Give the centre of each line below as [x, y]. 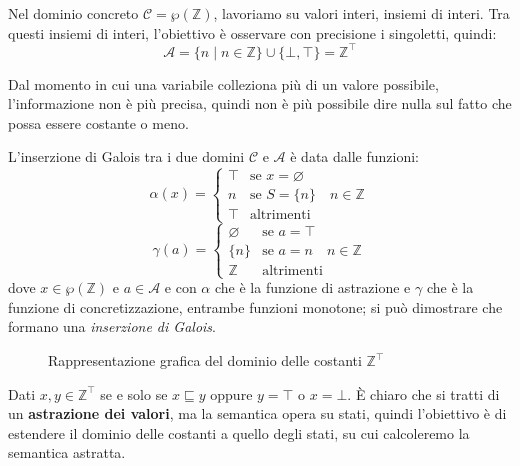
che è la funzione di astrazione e [312, 287]
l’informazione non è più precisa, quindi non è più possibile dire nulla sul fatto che [260, 103]
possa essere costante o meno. [98, 122]
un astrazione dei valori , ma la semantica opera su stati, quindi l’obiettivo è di [257, 413]
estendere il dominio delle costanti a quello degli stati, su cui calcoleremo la [239, 432]
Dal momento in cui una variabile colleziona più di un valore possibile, [223, 83]
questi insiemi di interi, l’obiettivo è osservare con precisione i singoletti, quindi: [252, 32]
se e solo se [134, 393]
